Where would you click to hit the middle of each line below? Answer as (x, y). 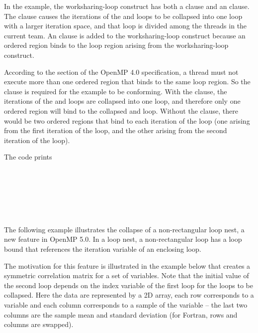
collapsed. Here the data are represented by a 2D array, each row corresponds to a (129, 295)
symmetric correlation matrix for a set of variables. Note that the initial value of (127, 275)
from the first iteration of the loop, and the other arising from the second (116, 130)
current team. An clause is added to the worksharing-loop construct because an (125, 35)
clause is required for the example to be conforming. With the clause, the (116, 91)
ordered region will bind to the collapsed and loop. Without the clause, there (121, 110)
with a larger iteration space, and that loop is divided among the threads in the (126, 26)
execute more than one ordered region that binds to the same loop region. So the (127, 82)
